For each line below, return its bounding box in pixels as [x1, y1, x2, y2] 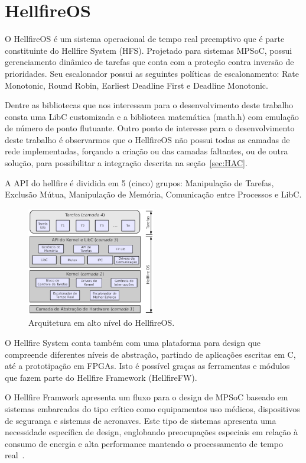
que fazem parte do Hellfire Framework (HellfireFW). [5, 371, 197, 383]
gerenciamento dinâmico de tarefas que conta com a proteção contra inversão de [5, 56, 294, 68]
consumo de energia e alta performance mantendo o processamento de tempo [5, 437, 283, 449]
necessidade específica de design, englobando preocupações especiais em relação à [5, 426, 298, 438]
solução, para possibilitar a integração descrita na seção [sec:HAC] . [5, 157, 248, 169]
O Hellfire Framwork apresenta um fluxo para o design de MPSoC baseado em [5, 391, 288, 403]
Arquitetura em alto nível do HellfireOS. [28, 316, 175, 329]
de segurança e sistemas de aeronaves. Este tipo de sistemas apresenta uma [5, 414, 276, 426]
